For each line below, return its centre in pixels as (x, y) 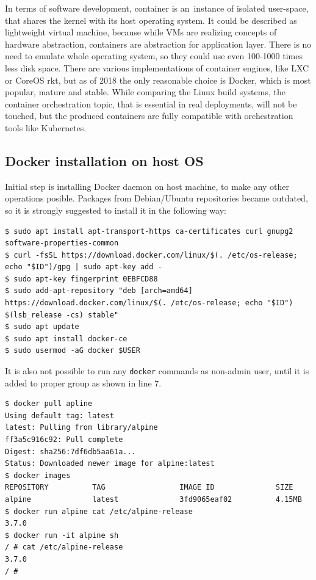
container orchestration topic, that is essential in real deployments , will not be (151, 103)
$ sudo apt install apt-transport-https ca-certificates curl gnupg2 (149, 231)
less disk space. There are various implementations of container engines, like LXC (157, 67)
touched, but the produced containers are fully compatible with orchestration (149, 116)
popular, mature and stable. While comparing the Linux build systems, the (145, 92)
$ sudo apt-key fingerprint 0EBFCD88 (81, 279)
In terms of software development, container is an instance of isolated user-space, (157, 8)
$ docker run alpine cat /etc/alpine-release (99, 511)
